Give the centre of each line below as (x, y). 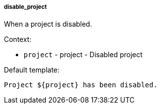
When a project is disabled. (48, 24)
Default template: (32, 70)
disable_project (26, 7)
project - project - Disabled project (83, 55)
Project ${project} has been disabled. (81, 85)
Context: (18, 39)
